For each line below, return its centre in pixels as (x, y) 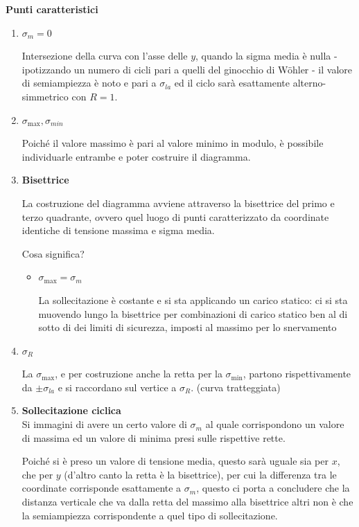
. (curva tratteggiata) (236, 387)
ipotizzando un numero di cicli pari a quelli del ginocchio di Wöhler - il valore (187, 69)
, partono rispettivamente (297, 374)
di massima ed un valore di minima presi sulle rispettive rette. (154, 437)
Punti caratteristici (52, 9)
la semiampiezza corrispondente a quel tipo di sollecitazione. (150, 515)
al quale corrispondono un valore (275, 424)
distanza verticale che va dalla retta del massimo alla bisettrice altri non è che (187, 502)
